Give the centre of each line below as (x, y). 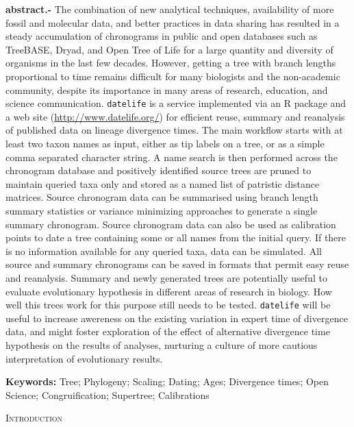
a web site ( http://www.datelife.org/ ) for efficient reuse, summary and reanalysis (175, 116)
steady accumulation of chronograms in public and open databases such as (162, 36)
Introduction (34, 418)
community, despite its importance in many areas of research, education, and (167, 89)
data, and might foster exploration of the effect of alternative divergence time (168, 331)
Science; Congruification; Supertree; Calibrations (108, 394)
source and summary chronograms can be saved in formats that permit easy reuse (177, 264)
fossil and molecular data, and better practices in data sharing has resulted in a (173, 22)
